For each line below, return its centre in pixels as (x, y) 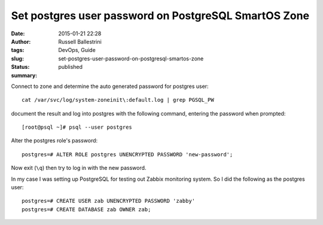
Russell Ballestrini (80, 41)
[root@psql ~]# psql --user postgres (77, 127)
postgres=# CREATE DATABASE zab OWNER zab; (86, 209)
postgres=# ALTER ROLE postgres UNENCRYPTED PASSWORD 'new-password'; (127, 154)
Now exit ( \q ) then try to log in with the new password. (79, 168)
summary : (24, 75)
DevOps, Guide (77, 50)
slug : (17, 58)
